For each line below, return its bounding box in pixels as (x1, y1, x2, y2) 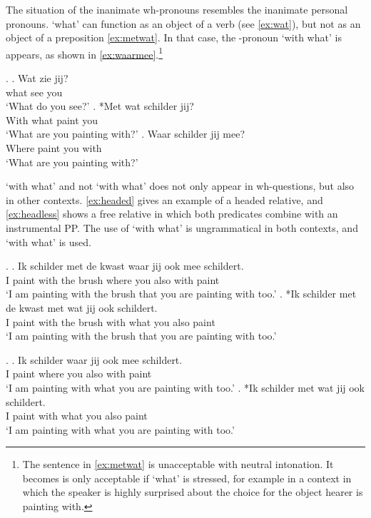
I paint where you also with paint (6, 366, 152, 381)
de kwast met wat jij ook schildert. (6, 300, 158, 315)
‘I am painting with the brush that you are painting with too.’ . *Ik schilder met (6, 286, 357, 301)
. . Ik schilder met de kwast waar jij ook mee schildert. (6, 258, 244, 273)
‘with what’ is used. (6, 234, 91, 249)
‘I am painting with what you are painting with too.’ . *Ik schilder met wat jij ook (6, 380, 365, 395)
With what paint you (6, 112, 98, 127)
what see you (6, 84, 63, 99)
